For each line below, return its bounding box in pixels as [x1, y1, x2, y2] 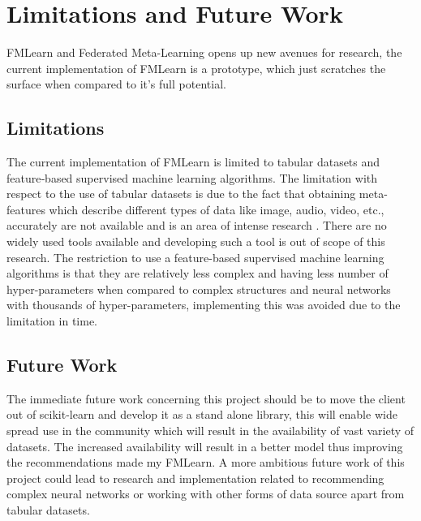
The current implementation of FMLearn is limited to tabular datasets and [6, 153, 380, 170]
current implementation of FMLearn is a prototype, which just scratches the [6, 59, 386, 76]
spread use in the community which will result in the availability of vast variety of [6, 422, 415, 439]
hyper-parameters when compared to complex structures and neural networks [6, 280, 391, 297]
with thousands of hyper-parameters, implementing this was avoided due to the [6, 296, 401, 313]
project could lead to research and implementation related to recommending [6, 469, 384, 486]
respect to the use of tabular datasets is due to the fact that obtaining [6, 185, 356, 202]
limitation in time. [6, 312, 98, 329]
